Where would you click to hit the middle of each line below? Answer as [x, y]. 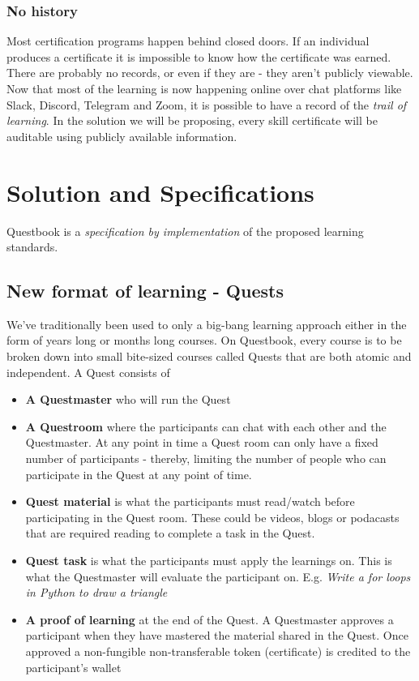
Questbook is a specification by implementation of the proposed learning [185, 231]
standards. [32, 247]
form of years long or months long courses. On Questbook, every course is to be [204, 340]
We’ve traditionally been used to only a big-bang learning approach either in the [207, 324]
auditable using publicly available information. [122, 136]
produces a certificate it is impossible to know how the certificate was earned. [199, 56]
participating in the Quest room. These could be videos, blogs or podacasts [212, 517]
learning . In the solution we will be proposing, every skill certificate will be [192, 120]
